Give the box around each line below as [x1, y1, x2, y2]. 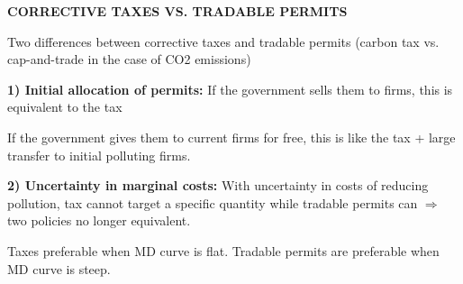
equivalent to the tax [7, 97, 123, 116]
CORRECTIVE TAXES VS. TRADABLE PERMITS [7, 2, 348, 20]
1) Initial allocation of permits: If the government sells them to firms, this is [7, 79, 453, 98]
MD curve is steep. [7, 259, 111, 278]
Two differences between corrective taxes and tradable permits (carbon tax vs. [7, 32, 440, 50]
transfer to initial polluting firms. [7, 145, 191, 164]
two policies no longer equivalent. [7, 211, 191, 230]
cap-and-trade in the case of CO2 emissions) [7, 50, 251, 69]
